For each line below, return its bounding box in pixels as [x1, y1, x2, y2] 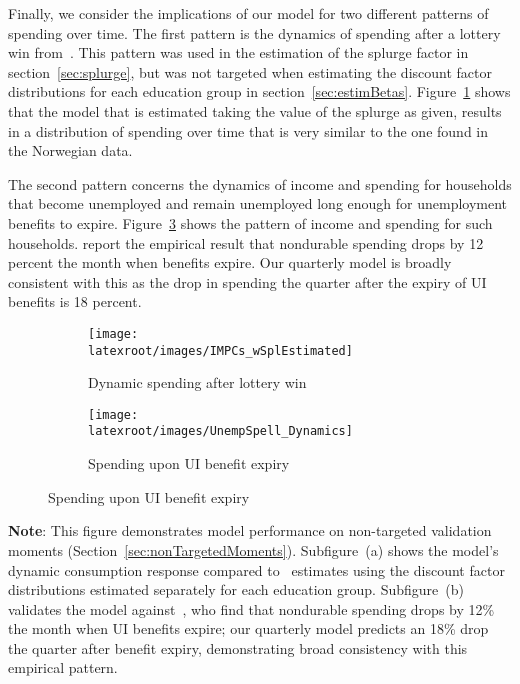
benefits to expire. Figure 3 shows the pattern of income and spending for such [8, 212, 493, 233]
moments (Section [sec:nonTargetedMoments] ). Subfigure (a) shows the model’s [8, 539, 499, 560]
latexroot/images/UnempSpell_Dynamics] [88, 424, 353, 439]
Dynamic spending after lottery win [88, 372, 307, 393]
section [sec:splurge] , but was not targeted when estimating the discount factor [8, 61, 492, 82]
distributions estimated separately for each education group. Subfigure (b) [8, 579, 464, 600]
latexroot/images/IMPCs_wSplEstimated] [88, 343, 353, 358]
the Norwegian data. [8, 140, 133, 161]
